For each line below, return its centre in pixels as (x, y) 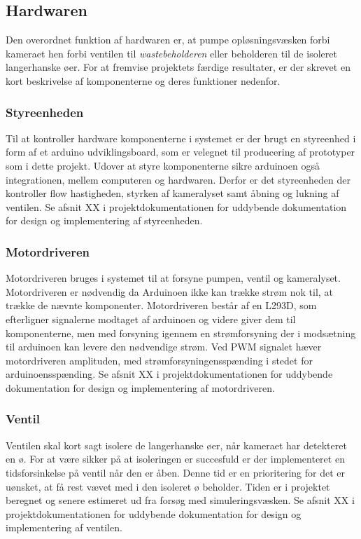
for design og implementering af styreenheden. (104, 220)
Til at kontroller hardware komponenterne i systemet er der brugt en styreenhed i (181, 138)
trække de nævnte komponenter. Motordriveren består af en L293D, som (161, 305)
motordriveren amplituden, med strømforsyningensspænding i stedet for (159, 360)
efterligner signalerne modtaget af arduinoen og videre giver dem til (151, 319)
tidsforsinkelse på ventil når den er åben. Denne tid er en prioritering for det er (175, 472)
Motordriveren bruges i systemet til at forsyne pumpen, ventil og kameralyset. (173, 278)
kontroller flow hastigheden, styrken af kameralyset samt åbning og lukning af (172, 193)
